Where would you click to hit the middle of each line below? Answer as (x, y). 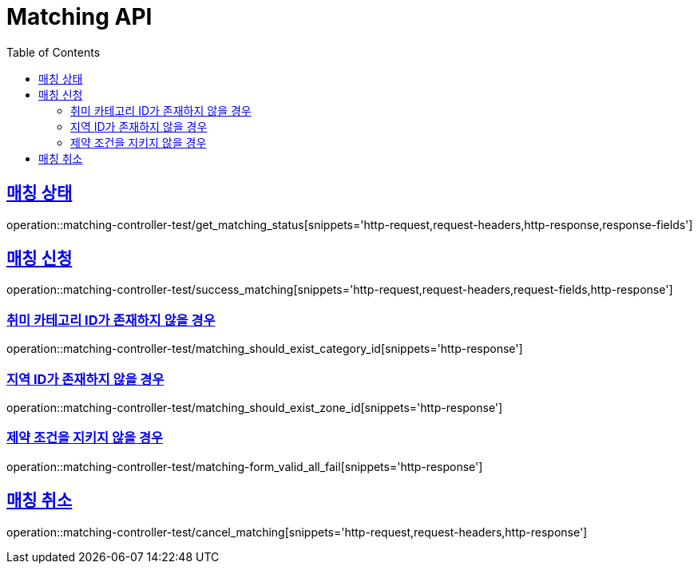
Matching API (79, 17)
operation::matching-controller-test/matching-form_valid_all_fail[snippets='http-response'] (245, 466)
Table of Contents (54, 52)
